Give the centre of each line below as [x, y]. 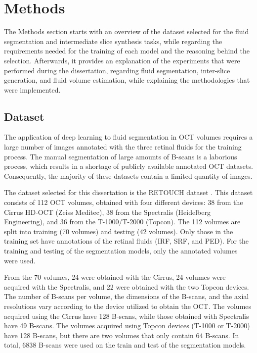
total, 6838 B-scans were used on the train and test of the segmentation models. [125, 345]
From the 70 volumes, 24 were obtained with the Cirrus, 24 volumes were [115, 277]
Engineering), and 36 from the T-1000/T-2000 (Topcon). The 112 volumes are [122, 222]
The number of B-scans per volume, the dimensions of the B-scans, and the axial [127, 296]
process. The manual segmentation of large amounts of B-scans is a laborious [121, 156]
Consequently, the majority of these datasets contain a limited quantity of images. [128, 176]
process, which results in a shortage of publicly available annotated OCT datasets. [128, 166]
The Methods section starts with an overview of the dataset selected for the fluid [127, 31]
